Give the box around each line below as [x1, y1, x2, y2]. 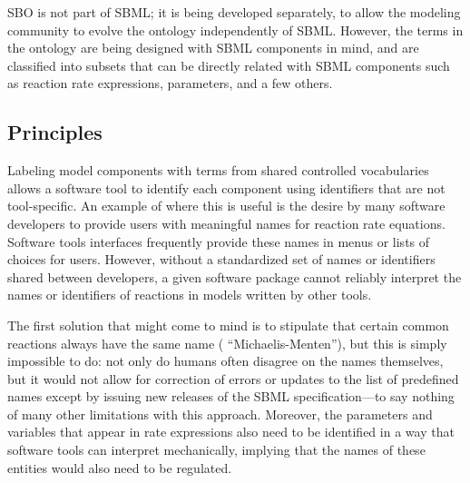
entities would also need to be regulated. [7, 458, 232, 477]
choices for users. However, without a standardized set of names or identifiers [7, 250, 436, 269]
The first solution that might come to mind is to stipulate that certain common [7, 315, 449, 334]
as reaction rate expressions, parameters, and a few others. [7, 74, 333, 93]
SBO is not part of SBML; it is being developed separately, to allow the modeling [7, 3, 461, 21]
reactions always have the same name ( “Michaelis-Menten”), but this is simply [7, 333, 447, 352]
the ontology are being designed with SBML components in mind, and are [7, 38, 419, 57]
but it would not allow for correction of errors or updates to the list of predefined [7, 369, 459, 388]
